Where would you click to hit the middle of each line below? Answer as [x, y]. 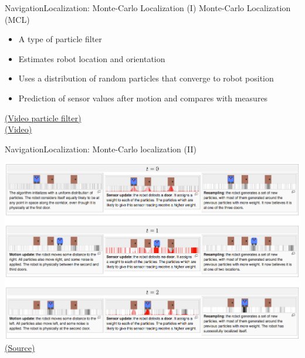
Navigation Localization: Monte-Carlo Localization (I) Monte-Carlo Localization [148, 8]
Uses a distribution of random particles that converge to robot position [146, 78]
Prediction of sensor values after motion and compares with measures [143, 98]
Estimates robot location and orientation [92, 58]
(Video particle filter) [43, 117]
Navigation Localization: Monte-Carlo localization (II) [101, 149]
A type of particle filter [60, 39]
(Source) [20, 348]
